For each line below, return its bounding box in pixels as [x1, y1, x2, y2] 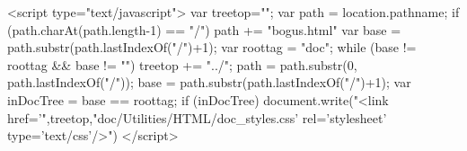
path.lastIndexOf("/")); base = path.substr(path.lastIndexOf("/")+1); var [7, 73, 411, 92]
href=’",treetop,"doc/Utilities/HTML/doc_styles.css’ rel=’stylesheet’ [7, 108, 387, 127]
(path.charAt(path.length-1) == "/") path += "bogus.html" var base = [7, 20, 401, 39]
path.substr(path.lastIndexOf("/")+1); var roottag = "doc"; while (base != [7, 38, 417, 57]
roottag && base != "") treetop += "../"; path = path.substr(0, [7, 55, 357, 74]
